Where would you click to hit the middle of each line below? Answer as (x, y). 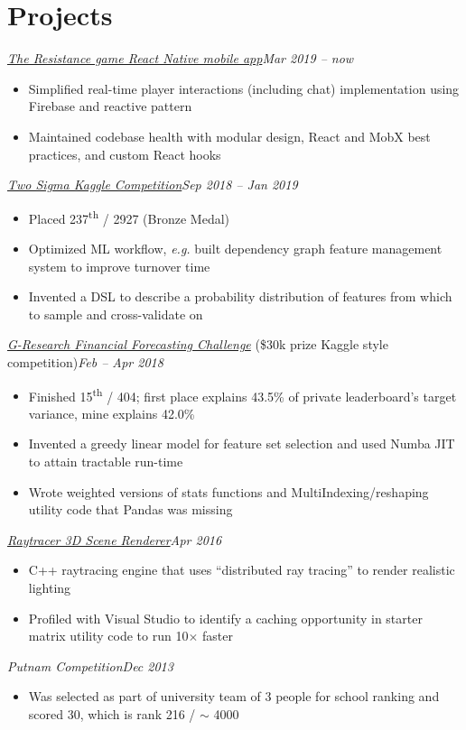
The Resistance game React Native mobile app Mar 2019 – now (181, 58)
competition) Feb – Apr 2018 (85, 361)
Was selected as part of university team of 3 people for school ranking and (234, 696)
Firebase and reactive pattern (110, 106)
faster (218, 636)
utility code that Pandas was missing (130, 509)
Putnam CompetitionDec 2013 (90, 665)
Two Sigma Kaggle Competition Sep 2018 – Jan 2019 (153, 185)
